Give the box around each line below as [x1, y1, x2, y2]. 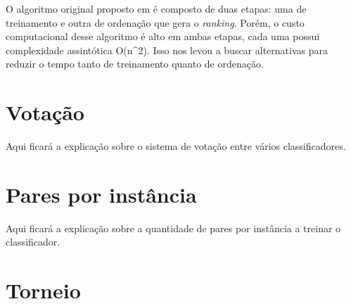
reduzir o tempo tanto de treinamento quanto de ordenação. [6, 56, 264, 71]
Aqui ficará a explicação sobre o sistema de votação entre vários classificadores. [6, 139, 346, 153]
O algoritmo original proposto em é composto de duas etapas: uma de [6, 1, 307, 15]
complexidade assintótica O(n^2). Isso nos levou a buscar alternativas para [6, 42, 328, 57]
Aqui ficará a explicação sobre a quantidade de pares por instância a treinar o [6, 220, 341, 235]
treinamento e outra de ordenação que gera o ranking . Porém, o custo [6, 15, 305, 30]
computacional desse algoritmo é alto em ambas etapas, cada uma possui [6, 29, 320, 44]
